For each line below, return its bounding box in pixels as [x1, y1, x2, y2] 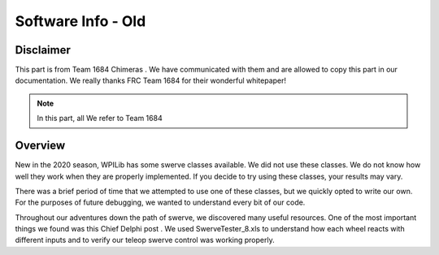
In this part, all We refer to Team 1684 [37, 114, 163, 123]
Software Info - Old [15, 12, 146, 30]
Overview [15, 139, 66, 153]
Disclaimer [15, 43, 71, 57]
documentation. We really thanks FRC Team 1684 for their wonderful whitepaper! [15, 76, 287, 85]
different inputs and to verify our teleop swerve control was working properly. [15, 236, 276, 245]
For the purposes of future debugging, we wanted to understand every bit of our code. [15, 197, 306, 207]
